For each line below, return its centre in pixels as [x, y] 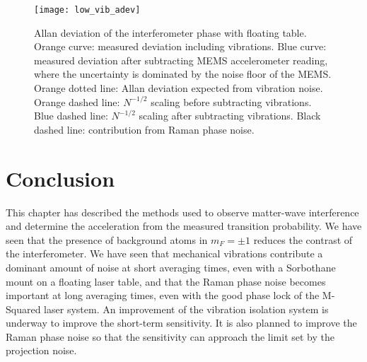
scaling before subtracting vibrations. [231, 101]
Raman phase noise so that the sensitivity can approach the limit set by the [170, 336]
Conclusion [60, 178]
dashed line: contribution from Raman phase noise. [144, 129]
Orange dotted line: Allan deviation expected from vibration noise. [179, 88]
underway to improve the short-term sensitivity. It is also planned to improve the [181, 323]
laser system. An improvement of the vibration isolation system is [186, 309]
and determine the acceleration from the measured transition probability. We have [184, 226]
